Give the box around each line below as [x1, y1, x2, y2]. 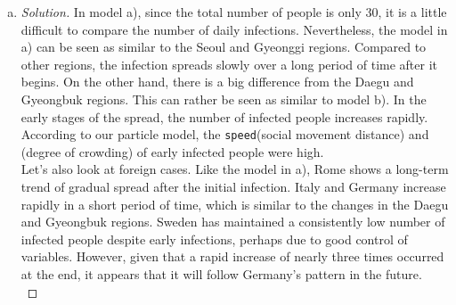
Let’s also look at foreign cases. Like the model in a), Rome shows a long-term [20, 160, 449, 178]
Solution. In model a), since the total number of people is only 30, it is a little [20, 3, 447, 21]
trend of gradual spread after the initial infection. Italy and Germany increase [20, 177, 446, 195]
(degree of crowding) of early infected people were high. [20, 142, 324, 161]
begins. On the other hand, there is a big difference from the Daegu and [20, 72, 414, 91]
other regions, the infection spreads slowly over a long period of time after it [20, 54, 438, 73]
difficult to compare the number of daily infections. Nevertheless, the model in [20, 20, 448, 38]
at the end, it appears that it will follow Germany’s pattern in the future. [20, 264, 422, 283]
